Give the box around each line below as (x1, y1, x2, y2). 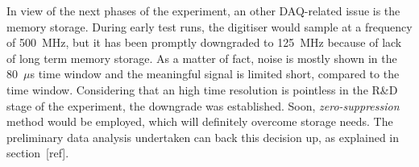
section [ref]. (6, 144, 69, 161)
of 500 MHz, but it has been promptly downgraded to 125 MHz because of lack (6, 34, 402, 51)
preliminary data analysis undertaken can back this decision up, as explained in (6, 128, 400, 145)
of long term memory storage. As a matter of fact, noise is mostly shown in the (6, 49, 397, 66)
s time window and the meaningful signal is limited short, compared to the (30, 65, 400, 82)
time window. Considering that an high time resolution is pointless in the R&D (6, 81, 398, 98)
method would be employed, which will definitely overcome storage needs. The (6, 113, 393, 130)
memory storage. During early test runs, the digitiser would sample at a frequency (6, 18, 413, 35)
